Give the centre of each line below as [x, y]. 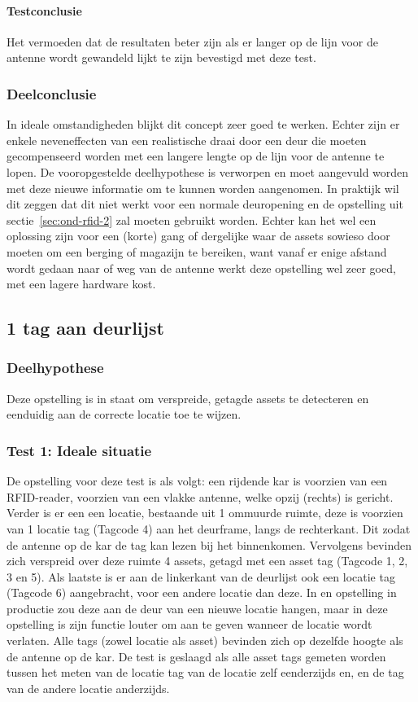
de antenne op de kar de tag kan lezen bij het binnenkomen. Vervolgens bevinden [209, 544]
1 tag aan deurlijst [85, 328]
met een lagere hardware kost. [81, 284]
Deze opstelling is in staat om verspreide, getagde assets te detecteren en [188, 398]
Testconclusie [44, 10]
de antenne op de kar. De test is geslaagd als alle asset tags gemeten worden [196, 656]
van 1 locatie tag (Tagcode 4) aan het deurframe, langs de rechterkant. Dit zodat [209, 528]
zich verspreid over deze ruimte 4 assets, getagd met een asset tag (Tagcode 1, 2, [207, 561]
